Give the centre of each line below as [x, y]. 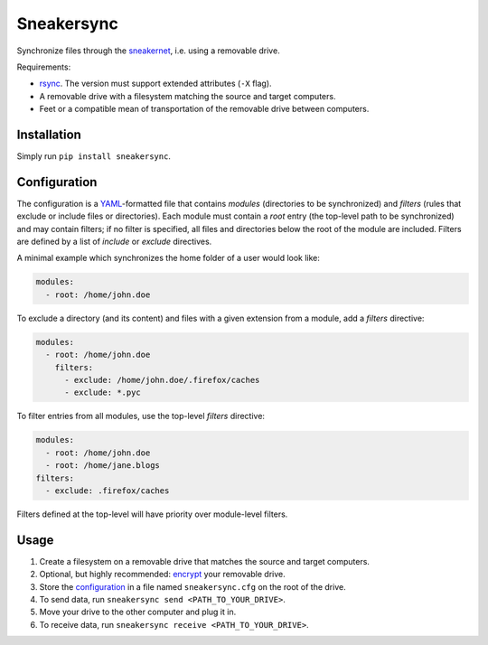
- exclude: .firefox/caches [108, 491]
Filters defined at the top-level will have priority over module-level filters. [152, 514]
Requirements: [44, 67]
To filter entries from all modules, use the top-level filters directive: [141, 416]
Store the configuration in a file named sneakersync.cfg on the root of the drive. [193, 586]
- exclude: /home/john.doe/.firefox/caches [162, 380]
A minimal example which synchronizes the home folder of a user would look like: [169, 258]
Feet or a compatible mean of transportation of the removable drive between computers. [204, 109]
